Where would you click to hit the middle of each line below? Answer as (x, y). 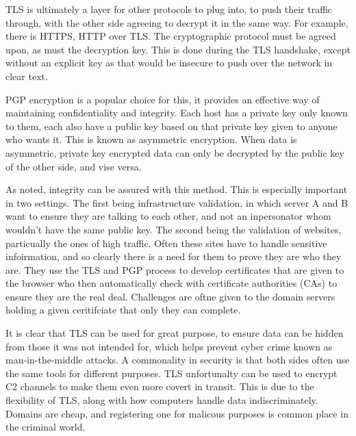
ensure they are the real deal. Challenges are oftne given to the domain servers (170, 296)
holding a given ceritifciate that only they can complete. (123, 310)
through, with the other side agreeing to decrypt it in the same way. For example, (177, 22)
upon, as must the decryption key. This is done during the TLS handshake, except (178, 49)
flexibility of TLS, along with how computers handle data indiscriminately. (162, 400)
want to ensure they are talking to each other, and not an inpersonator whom (168, 216)
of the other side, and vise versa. (74, 166)
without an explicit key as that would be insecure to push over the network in (169, 63)
